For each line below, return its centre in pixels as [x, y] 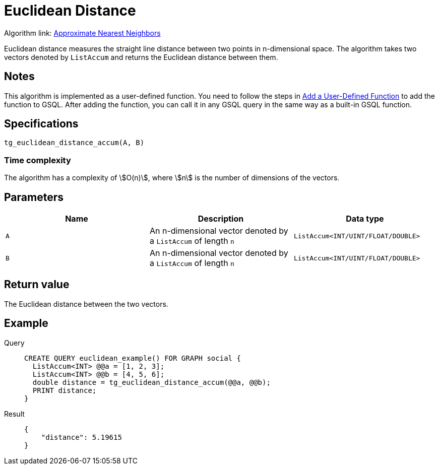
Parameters [34, 197]
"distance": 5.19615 [81, 437]
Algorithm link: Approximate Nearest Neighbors [82, 33]
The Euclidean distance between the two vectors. [86, 304]
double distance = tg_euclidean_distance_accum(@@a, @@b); [151, 382]
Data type [365, 219]
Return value [37, 285]
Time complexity [38, 160]
